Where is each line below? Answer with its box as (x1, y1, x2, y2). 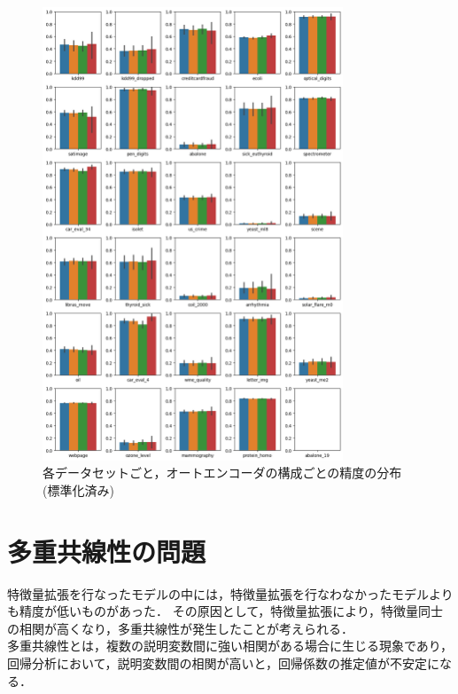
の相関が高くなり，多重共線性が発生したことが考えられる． (7, 619, 354, 637)
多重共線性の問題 (7, 532, 206, 569)
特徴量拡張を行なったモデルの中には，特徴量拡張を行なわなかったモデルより (7, 584, 454, 603)
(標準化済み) (43, 480, 114, 499)
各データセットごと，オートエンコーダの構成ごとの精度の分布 (43, 463, 402, 482)
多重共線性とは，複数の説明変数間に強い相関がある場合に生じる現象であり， (7, 636, 453, 655)
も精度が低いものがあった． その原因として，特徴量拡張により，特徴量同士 (7, 602, 443, 620)
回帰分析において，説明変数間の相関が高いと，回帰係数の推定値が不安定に (7, 654, 440, 673)
